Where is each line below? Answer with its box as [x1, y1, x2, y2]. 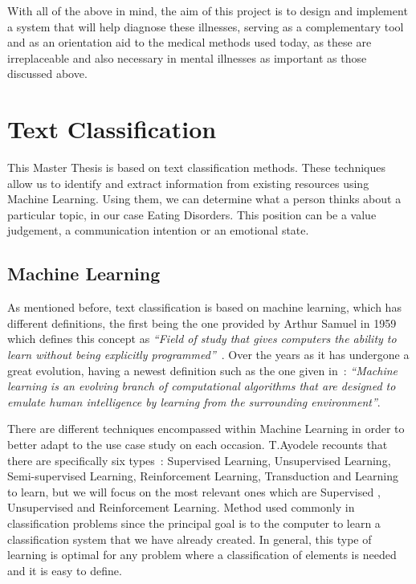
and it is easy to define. [7, 562, 122, 578]
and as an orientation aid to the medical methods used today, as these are [7, 34, 372, 51]
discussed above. [7, 65, 88, 82]
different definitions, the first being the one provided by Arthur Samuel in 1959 [7, 314, 397, 331]
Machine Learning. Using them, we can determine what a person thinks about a [7, 190, 402, 207]
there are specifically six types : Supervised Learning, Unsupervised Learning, [7, 451, 391, 468]
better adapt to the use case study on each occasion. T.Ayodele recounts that [7, 436, 388, 453]
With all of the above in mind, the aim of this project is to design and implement [7, 2, 408, 18]
